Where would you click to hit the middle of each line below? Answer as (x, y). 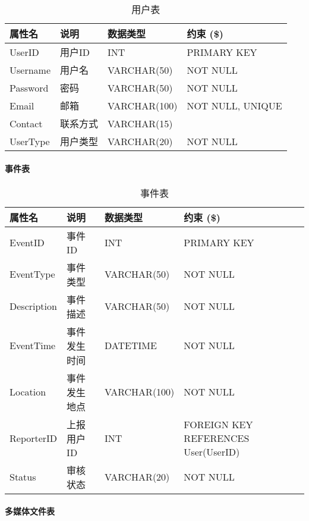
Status (23, 477)
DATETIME (131, 346)
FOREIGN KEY (218, 424)
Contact (26, 123)
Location (28, 392)
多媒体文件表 (30, 511)
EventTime (33, 346)
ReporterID (34, 438)
